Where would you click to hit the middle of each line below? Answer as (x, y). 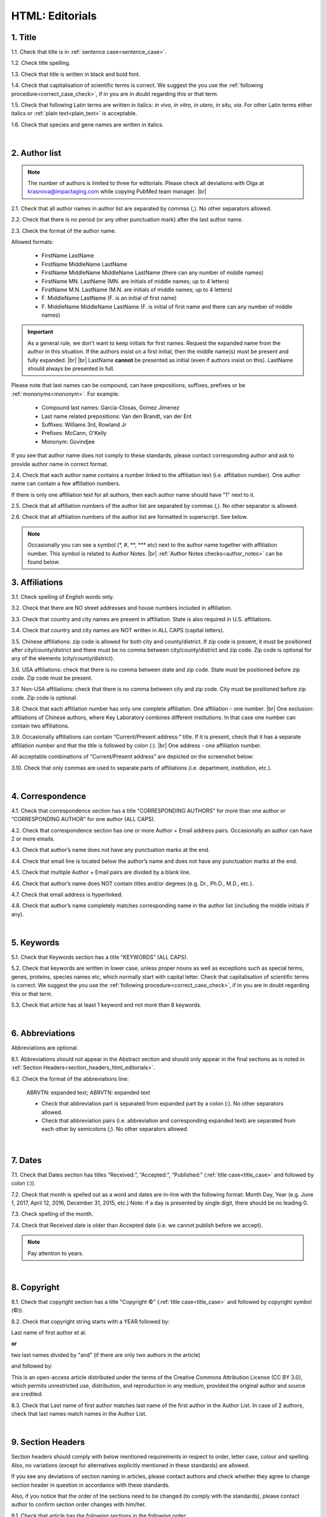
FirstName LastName (68, 255)
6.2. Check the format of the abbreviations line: (70, 1079)
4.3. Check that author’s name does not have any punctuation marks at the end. (111, 850)
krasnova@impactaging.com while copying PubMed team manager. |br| (117, 192)
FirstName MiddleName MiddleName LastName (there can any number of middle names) (153, 272)
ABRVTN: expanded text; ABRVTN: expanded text (88, 1092)
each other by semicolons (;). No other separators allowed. (115, 1129)
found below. (44, 562)
